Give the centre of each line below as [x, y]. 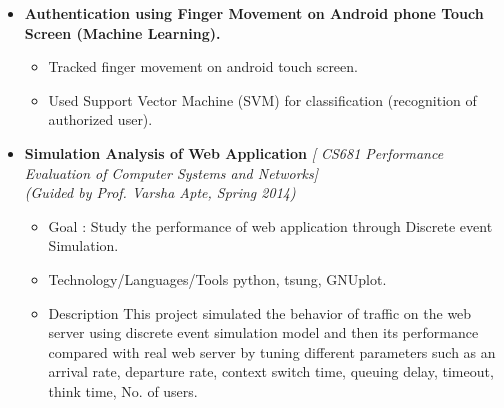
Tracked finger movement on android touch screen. [203, 66]
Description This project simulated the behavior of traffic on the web [260, 312]
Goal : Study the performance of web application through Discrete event [270, 225]
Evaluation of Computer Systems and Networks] [171, 172]
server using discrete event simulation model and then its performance [263, 332]
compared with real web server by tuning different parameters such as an [272, 351]
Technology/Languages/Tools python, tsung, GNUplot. [217, 278]
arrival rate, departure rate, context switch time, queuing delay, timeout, [271, 371]
